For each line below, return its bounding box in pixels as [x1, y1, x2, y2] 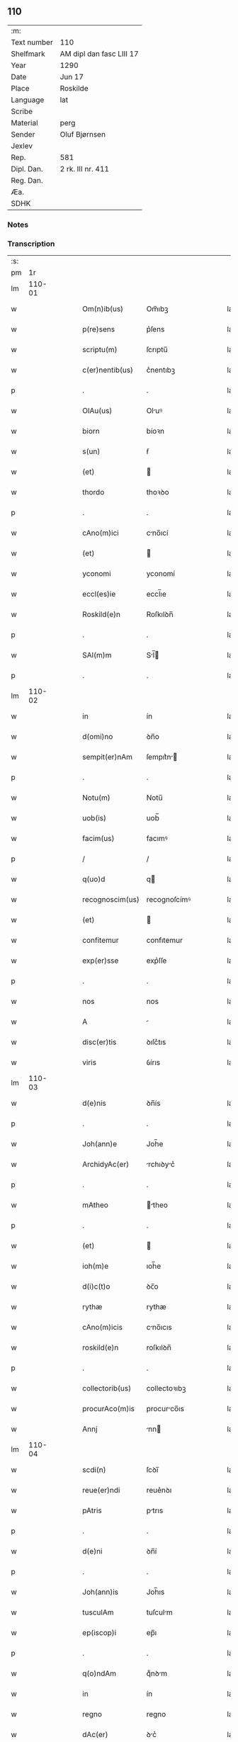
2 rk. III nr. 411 [59, 164, 110, 174]
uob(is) [82, 813, 106, 823]
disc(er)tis [82, 1037, 117, 1047]
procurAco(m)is [82, 1404, 135, 1414]
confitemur [82, 935, 119, 945]
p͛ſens [146, 324, 165, 334]
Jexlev [11, 141, 33, 151]
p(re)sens [82, 324, 115, 334]
